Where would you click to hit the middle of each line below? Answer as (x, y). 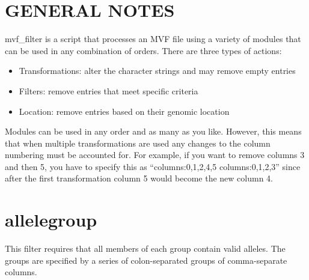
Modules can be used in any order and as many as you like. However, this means (153, 131)
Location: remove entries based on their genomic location (124, 111)
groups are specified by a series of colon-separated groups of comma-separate (146, 260)
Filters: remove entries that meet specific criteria (109, 90)
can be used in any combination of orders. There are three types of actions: (143, 50)
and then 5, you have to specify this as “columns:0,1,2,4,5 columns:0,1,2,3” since (153, 166)
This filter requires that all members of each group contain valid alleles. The (145, 248)
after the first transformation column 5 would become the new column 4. (139, 178)
